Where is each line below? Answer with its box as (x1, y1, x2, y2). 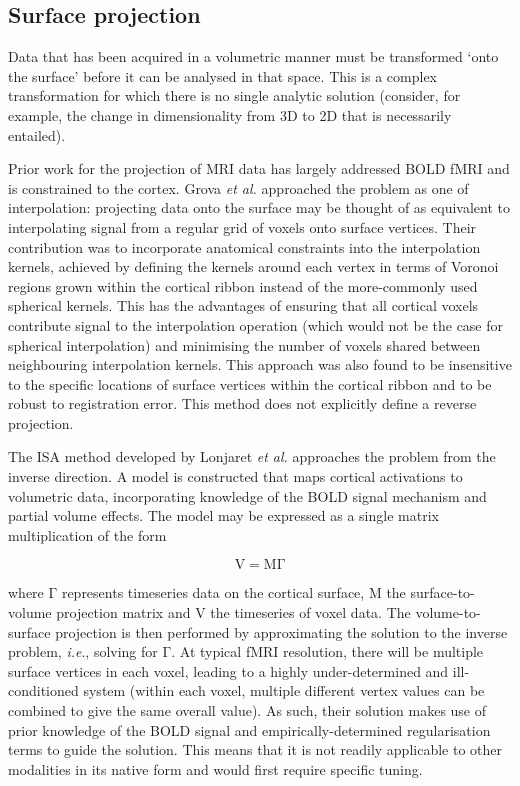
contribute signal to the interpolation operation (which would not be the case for (8, 314, 504, 335)
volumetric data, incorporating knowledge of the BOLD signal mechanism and (8, 485, 487, 506)
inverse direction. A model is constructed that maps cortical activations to (8, 466, 463, 487)
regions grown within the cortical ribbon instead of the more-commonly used (8, 275, 478, 296)
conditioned (8, 680, 79, 701)
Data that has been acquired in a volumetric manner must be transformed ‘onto (8, 46, 499, 67)
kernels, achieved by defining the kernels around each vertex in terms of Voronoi (8, 256, 499, 277)
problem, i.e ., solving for (8, 641, 158, 662)
